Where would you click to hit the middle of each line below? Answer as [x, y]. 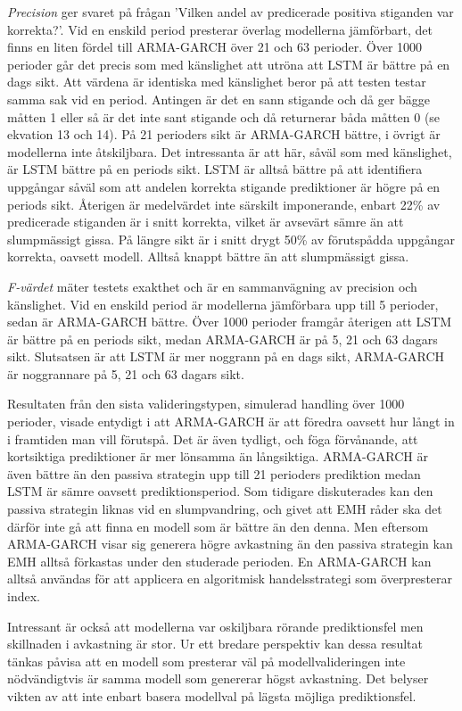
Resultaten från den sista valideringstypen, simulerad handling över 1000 [206, 404]
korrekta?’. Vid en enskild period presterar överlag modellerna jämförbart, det [220, 29]
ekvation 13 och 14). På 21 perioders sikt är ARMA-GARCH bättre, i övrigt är [224, 134]
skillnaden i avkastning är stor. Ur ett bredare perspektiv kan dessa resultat [215, 644]
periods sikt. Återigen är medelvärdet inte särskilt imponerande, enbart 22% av [224, 204]
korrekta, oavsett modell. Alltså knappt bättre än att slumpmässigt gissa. [208, 256]
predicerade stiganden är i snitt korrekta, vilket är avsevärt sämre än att [206, 222]
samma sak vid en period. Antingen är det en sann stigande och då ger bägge [219, 99]
